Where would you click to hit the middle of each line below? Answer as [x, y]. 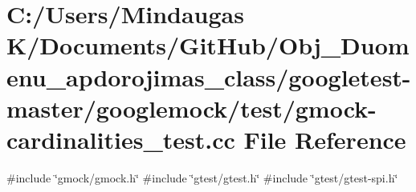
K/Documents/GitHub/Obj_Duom [208, 45]
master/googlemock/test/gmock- [192, 108]
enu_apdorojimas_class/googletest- [209, 76]
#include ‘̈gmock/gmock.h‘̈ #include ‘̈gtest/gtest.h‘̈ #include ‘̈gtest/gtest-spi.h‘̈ [202, 177]
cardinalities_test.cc [121, 139]
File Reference [325, 139]
